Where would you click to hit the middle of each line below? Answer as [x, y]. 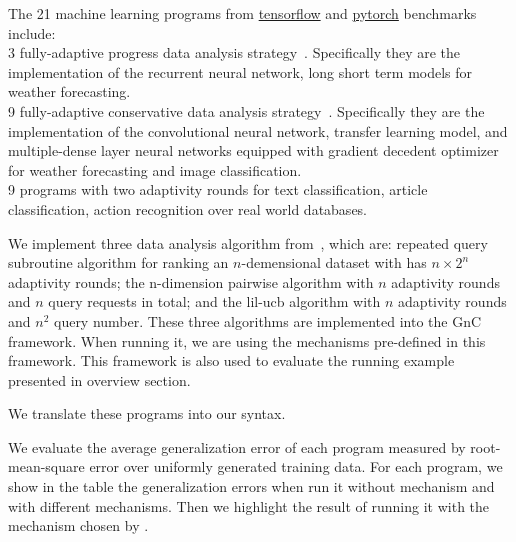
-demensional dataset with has [334, 262]
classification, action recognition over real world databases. [188, 208]
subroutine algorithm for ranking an [118, 262]
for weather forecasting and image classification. [155, 169]
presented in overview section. [99, 379]
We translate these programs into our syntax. [147, 413]
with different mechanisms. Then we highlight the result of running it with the [249, 505]
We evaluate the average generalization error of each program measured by [237, 446]
